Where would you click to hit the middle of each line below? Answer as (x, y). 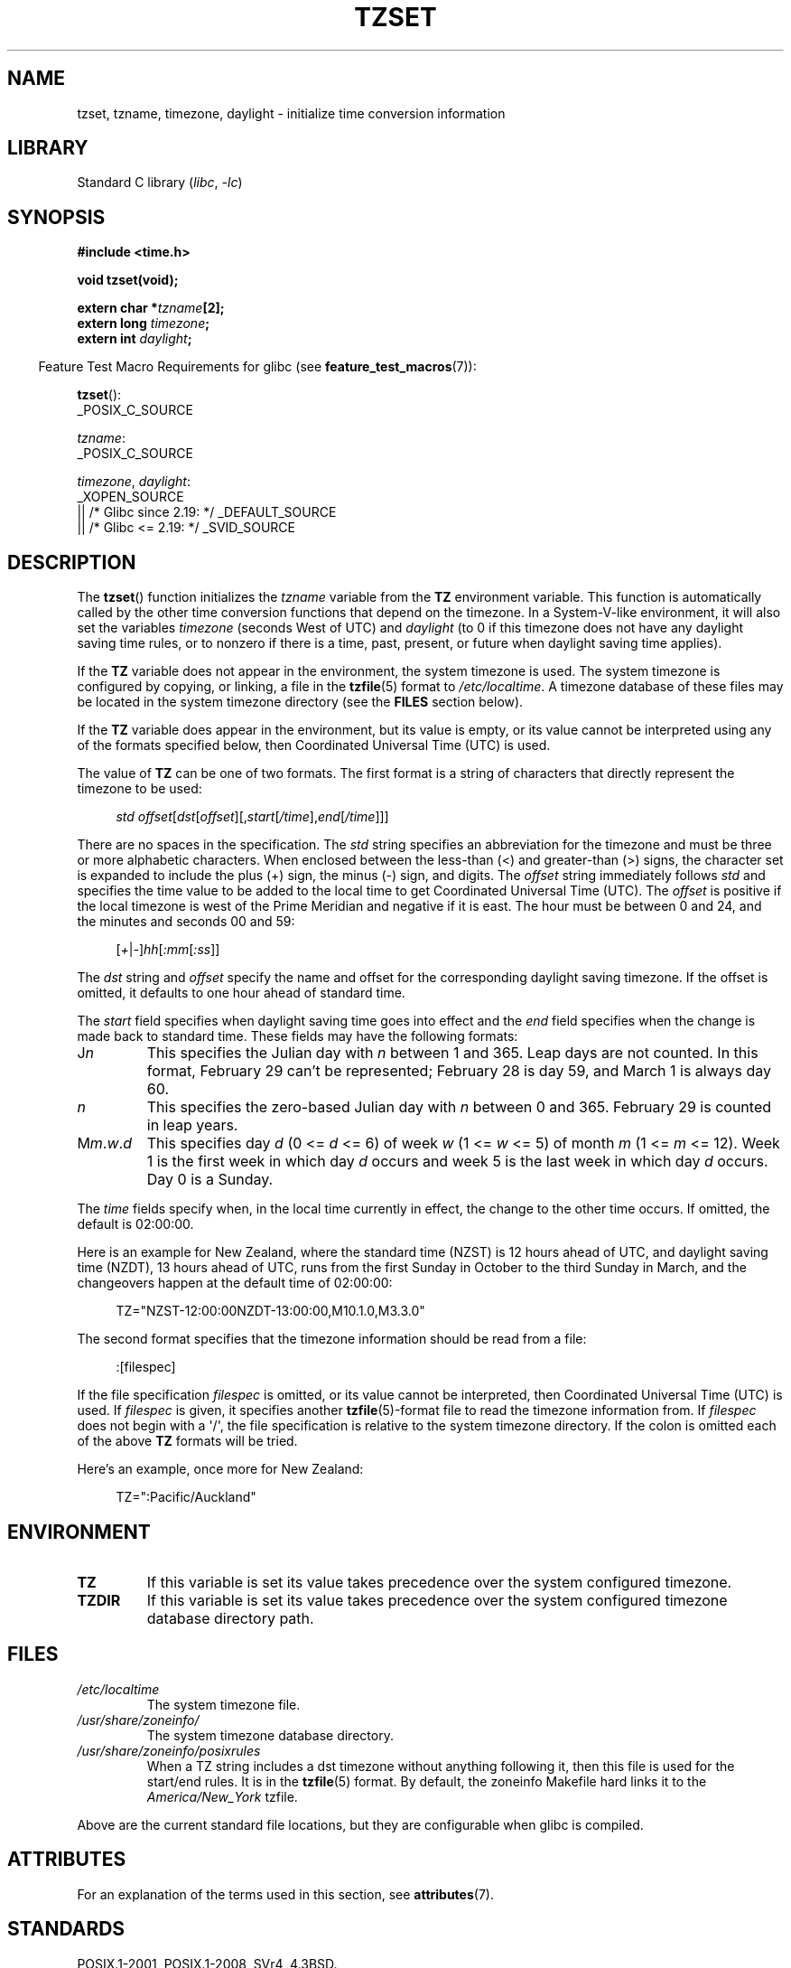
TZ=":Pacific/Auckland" (186, 1497)
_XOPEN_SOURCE (130, 497)
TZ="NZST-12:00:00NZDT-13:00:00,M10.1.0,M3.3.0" (270, 1311)
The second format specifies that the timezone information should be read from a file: (332, 1339)
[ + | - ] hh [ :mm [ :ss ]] (168, 950)
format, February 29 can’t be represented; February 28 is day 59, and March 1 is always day (459, 1071)
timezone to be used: (140, 789)
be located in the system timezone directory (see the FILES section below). (300, 702)
